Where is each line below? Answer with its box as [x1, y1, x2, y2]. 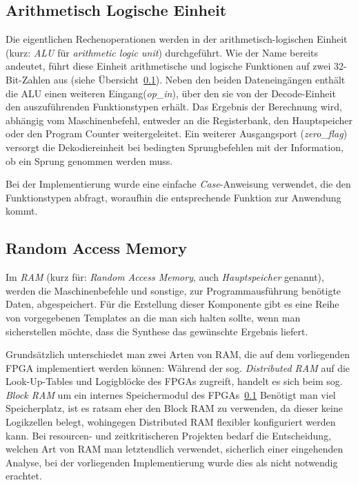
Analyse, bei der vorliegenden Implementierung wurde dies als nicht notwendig [6, 455, 338, 469]
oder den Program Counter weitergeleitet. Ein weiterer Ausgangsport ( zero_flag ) [6, 126, 348, 141]
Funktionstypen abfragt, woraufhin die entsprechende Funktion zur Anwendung [6, 190, 341, 204]
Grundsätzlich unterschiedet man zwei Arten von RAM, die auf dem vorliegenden [6, 347, 350, 362]
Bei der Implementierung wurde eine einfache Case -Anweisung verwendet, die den [6, 177, 351, 191]
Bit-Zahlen [6, 72, 51, 86]
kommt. [6, 204, 38, 218]
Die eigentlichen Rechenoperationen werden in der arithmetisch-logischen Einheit [6, 32, 348, 46]
